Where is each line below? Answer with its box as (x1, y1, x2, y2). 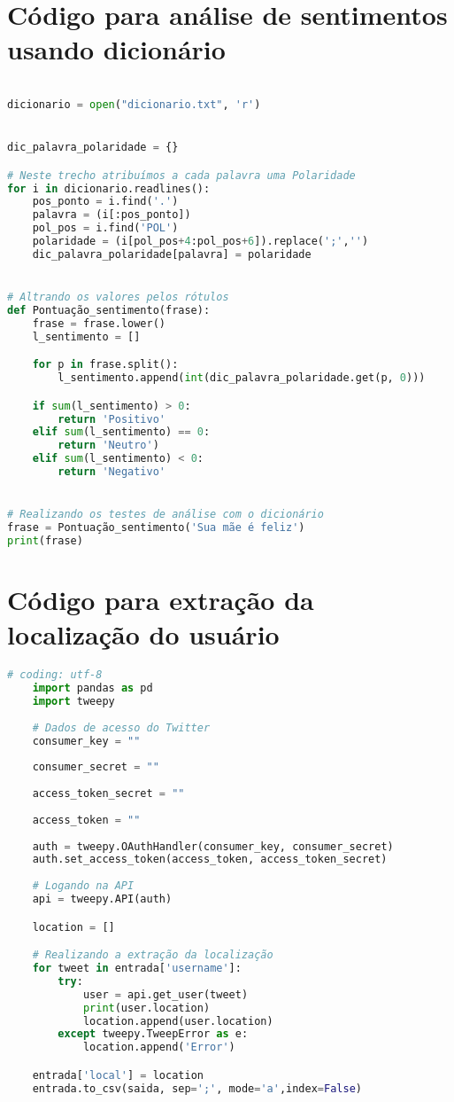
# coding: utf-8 (7, 668, 103, 682)
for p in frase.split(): (32, 358, 179, 371)
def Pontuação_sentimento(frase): (7, 304, 211, 317)
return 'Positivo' (58, 412, 165, 426)
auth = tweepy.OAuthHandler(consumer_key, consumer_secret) (32, 840, 394, 853)
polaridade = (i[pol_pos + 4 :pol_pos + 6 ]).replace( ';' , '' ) (32, 235, 369, 248)
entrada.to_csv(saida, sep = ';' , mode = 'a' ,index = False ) (32, 1082, 362, 1095)
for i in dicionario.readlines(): (7, 182, 211, 195)
